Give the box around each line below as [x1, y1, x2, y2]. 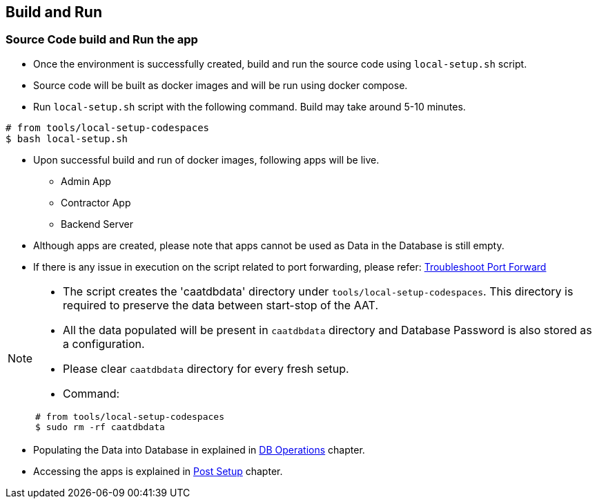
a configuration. [63, 336, 145, 351]
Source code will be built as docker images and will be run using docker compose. [33, 79, 408, 91]
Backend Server [61, 217, 133, 230]
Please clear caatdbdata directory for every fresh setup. [63, 361, 349, 376]
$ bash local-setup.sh [6, 133, 128, 144]
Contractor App [61, 196, 131, 209]
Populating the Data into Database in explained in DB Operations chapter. [33, 443, 365, 456]
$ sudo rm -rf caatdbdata [35, 421, 165, 432]
